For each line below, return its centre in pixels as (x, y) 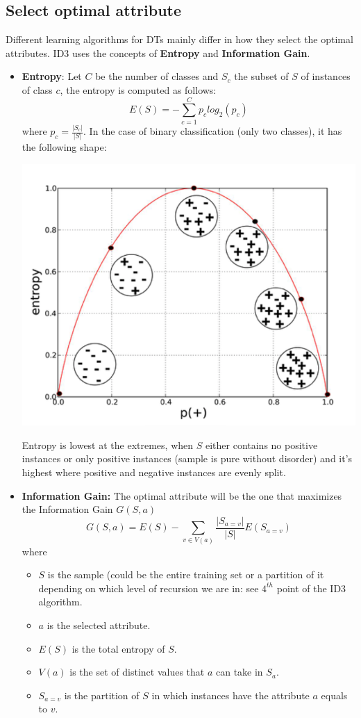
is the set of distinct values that (137, 672)
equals (334, 695)
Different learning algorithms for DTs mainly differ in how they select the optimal (179, 39)
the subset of (261, 76)
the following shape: (64, 147)
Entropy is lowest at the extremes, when (108, 444)
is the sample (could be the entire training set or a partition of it (186, 574)
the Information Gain (67, 509)
